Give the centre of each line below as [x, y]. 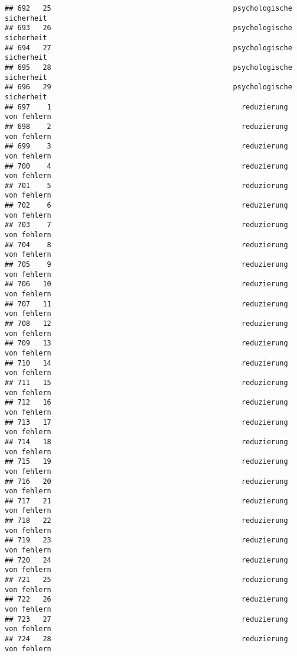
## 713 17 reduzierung [146, 422]
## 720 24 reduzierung [146, 560]
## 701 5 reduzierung [146, 185]
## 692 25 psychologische [148, 8]
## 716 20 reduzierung [146, 481]
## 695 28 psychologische [148, 67]
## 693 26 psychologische [148, 28]
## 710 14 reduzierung [146, 363]
